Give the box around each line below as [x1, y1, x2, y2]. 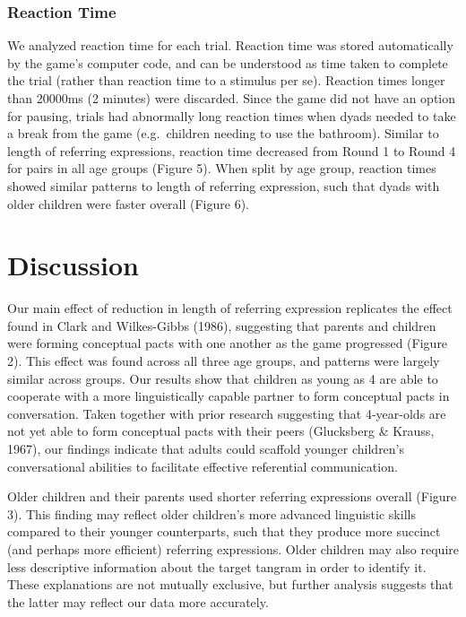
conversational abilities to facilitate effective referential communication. [7, 456, 398, 475]
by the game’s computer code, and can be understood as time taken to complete [7, 53, 448, 72]
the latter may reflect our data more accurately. [7, 592, 269, 611]
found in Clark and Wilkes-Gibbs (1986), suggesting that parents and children [7, 316, 436, 335]
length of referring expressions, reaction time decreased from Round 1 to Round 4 [7, 141, 456, 160]
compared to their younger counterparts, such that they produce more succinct [7, 522, 441, 541]
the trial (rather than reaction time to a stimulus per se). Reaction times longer [7, 71, 445, 90]
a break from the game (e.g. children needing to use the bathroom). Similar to [7, 124, 439, 143]
